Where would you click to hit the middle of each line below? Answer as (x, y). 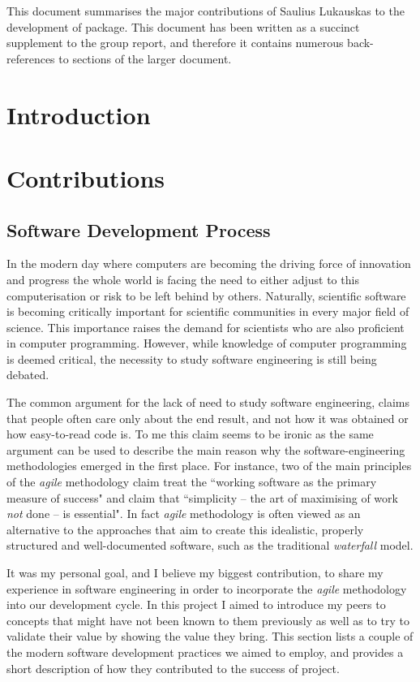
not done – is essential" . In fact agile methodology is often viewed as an (184, 514)
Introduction (79, 114)
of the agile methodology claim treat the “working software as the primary (192, 482)
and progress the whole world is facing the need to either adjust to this (183, 279)
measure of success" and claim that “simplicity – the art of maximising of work (202, 497)
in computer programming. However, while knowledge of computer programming (207, 343)
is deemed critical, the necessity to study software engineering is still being (192, 358)
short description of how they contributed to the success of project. (173, 668)
